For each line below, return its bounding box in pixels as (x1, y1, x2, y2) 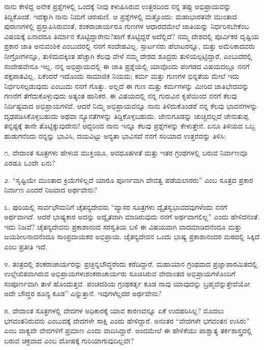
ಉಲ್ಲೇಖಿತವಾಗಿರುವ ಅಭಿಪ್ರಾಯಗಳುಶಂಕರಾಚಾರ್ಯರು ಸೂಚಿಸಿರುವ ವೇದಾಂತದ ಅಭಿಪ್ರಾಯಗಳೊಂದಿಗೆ (4, 268, 236, 279)
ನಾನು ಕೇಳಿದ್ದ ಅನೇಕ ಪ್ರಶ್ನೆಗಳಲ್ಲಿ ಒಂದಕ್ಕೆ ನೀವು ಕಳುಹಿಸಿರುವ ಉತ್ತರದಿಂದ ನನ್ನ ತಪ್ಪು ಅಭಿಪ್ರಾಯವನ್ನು (4, 1, 231, 11)
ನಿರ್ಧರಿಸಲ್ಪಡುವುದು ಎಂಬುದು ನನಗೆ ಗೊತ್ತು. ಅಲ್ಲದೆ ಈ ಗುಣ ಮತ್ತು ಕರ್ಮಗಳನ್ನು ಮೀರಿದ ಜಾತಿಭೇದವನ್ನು (4, 80, 249, 91)
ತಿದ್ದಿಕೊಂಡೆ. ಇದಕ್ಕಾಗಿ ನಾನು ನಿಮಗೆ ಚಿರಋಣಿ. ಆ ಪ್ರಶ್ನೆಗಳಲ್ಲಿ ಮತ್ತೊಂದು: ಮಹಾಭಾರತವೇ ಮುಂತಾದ (4, 11, 237, 21)
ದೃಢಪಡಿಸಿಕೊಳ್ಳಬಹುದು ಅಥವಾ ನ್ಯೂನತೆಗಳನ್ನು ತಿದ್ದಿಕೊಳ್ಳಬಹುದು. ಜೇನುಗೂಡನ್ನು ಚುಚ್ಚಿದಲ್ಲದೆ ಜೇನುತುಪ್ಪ (4, 110, 249, 121)
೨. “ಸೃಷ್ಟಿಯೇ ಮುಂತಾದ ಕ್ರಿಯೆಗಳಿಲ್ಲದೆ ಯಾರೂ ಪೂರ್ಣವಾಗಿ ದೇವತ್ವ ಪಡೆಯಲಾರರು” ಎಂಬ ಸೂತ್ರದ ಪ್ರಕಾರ (4, 174, 253, 185)
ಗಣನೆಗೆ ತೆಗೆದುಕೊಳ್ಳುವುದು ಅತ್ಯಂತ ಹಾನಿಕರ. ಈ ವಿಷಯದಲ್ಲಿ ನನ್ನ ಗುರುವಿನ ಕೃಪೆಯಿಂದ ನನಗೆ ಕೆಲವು (4, 90, 237, 101)
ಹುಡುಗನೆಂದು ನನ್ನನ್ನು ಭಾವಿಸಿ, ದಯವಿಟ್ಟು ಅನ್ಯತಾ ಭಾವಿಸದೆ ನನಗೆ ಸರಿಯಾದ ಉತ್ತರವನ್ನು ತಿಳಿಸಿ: (4, 130, 226, 141)
